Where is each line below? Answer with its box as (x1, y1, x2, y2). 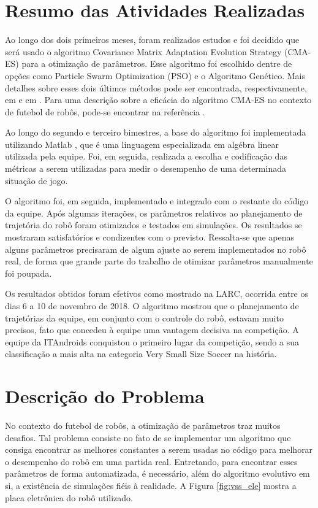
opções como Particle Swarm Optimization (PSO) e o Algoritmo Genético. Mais (5, 69, 305, 82)
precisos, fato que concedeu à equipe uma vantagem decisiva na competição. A (5, 323, 299, 336)
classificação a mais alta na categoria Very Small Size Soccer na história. (5, 347, 277, 360)
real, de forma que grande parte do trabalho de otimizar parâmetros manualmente (5, 255, 313, 267)
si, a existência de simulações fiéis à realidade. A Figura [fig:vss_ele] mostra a (5, 479, 297, 492)
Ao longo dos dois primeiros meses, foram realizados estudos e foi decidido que (5, 33, 300, 46)
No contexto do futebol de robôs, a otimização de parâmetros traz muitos (5, 419, 281, 432)
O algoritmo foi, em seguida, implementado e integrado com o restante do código (5, 194, 309, 207)
